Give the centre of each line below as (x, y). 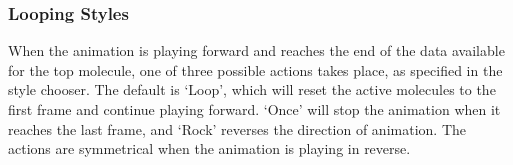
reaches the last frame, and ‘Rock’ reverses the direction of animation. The (237, 128)
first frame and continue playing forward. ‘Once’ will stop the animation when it (254, 109)
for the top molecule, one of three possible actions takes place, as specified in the (255, 69)
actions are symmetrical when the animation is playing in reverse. (209, 148)
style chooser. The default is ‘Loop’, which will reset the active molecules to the (252, 89)
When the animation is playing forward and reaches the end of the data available (256, 50)
